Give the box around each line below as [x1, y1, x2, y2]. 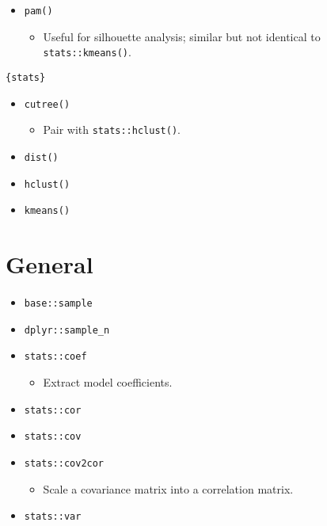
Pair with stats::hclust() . [43, 121, 181, 138]
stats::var [24, 511, 82, 523]
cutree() [24, 98, 70, 110]
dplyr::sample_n [24, 324, 110, 336]
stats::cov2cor [24, 457, 105, 469]
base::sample [24, 297, 93, 309]
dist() [24, 151, 59, 163]
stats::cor [24, 404, 82, 416]
